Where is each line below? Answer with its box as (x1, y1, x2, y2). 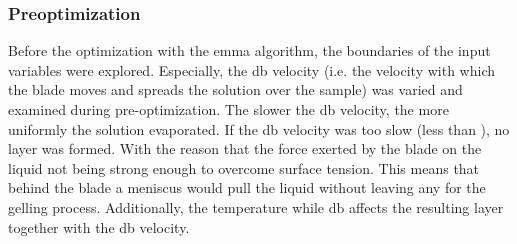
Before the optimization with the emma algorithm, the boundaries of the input (8, 40, 491, 61)
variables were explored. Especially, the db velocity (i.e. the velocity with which (8, 59, 495, 80)
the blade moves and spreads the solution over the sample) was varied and (8, 79, 463, 100)
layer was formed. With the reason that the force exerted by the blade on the (8, 138, 482, 159)
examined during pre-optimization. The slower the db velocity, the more (8, 99, 449, 119)
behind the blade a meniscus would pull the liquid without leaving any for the (8, 177, 486, 198)
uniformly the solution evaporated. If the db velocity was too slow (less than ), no (8, 118, 510, 139)
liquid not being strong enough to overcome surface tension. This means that (8, 157, 480, 178)
